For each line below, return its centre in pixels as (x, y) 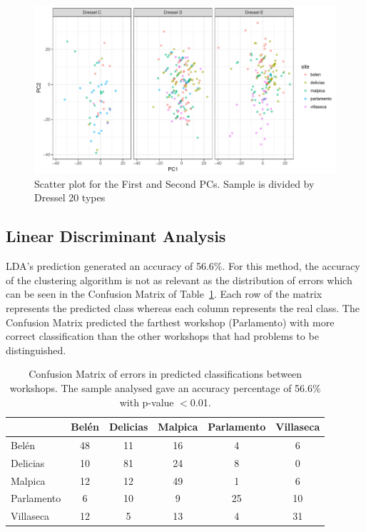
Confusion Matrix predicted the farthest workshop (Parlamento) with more (170, 322)
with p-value (147, 402)
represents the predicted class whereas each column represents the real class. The (183, 307)
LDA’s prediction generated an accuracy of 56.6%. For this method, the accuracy (183, 266)
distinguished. (36, 350)
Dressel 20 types (70, 197)
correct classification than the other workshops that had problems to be (162, 336)
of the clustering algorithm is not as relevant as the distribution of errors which (179, 280)
